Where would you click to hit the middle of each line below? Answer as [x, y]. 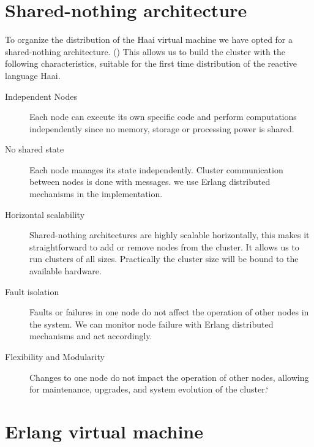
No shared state [35, 149]
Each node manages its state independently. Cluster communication [156, 169]
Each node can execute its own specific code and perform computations [163, 117]
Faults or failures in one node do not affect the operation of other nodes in [169, 312]
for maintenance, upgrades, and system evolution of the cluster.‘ [149, 389]
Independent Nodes [41, 96]
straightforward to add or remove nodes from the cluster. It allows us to [164, 246]
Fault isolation [32, 291]
